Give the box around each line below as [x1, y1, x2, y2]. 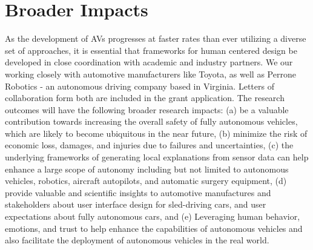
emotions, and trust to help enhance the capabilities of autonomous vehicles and [5, 222, 303, 234]
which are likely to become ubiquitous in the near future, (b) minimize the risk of [5, 127, 308, 139]
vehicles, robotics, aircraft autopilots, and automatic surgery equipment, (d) [5, 174, 287, 187]
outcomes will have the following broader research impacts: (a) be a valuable [5, 103, 289, 116]
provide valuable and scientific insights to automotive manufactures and [5, 186, 271, 199]
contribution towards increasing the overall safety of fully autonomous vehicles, [5, 115, 298, 128]
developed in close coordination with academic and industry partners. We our [5, 56, 293, 68]
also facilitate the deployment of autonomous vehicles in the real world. [5, 234, 269, 246]
